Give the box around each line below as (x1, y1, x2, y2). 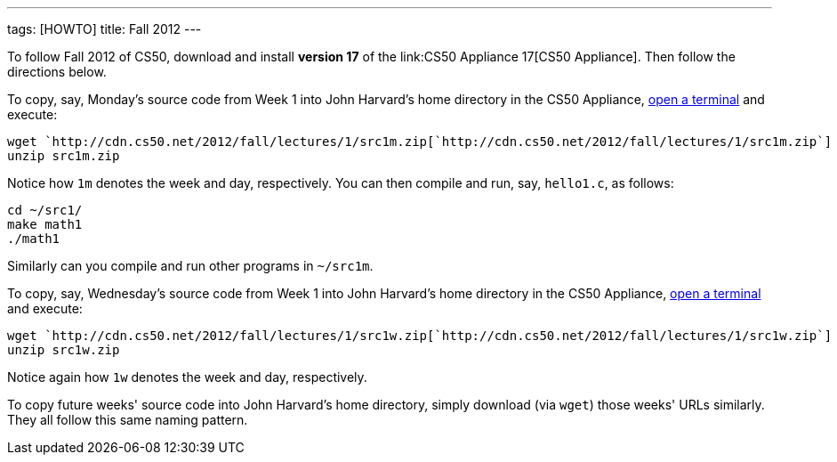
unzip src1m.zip (7, 149, 120, 163)
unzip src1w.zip (7, 343, 120, 357)
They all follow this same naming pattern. (7, 412, 248, 427)
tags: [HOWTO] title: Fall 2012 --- (7, 21, 202, 36)
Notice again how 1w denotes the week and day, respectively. (7, 369, 367, 385)
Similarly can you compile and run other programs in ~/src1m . (7, 258, 374, 273)
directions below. (7, 64, 107, 79)
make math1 (7, 217, 83, 231)
